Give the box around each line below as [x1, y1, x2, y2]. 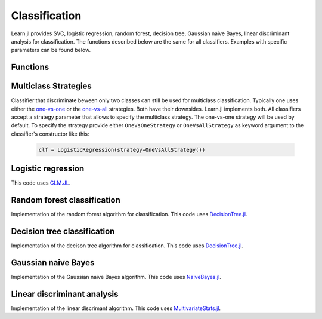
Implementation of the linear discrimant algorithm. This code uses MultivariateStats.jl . [11, 305, 221, 312]
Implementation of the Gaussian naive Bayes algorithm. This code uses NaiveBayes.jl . [11, 274, 222, 281]
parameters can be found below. [11, 47, 91, 54]
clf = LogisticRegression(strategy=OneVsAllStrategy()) [38, 146, 206, 153]
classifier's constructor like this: [11, 130, 89, 137]
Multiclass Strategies [11, 81, 92, 91]
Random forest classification [11, 195, 120, 205]
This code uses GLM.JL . [11, 179, 71, 186]
